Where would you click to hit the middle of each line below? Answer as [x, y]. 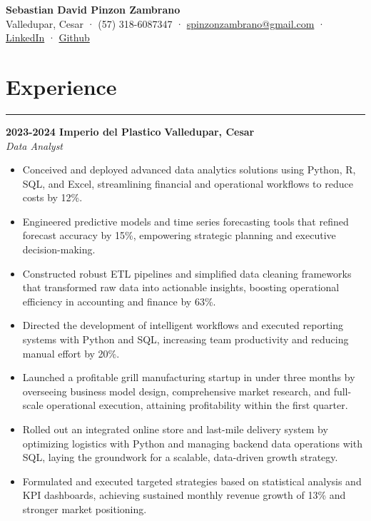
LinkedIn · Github [48, 37]
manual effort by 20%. [71, 353]
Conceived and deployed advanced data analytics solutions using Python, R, [189, 170]
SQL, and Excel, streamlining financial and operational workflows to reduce [188, 183]
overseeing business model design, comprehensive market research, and [176, 391]
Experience [61, 86]
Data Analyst [35, 145]
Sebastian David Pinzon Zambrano [93, 9]
